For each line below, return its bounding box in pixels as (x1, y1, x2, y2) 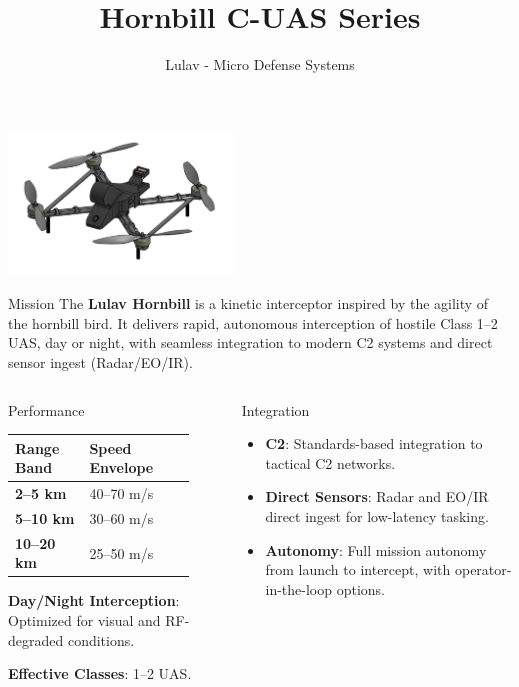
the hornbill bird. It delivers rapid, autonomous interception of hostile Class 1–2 (8, 312, 498, 333)
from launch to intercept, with (265, 559, 451, 580)
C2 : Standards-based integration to (265, 433, 483, 454)
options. (336, 578, 385, 599)
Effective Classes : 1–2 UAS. (8, 663, 192, 684)
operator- (454, 559, 512, 580)
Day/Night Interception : (8, 590, 180, 611)
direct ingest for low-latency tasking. (265, 505, 489, 526)
